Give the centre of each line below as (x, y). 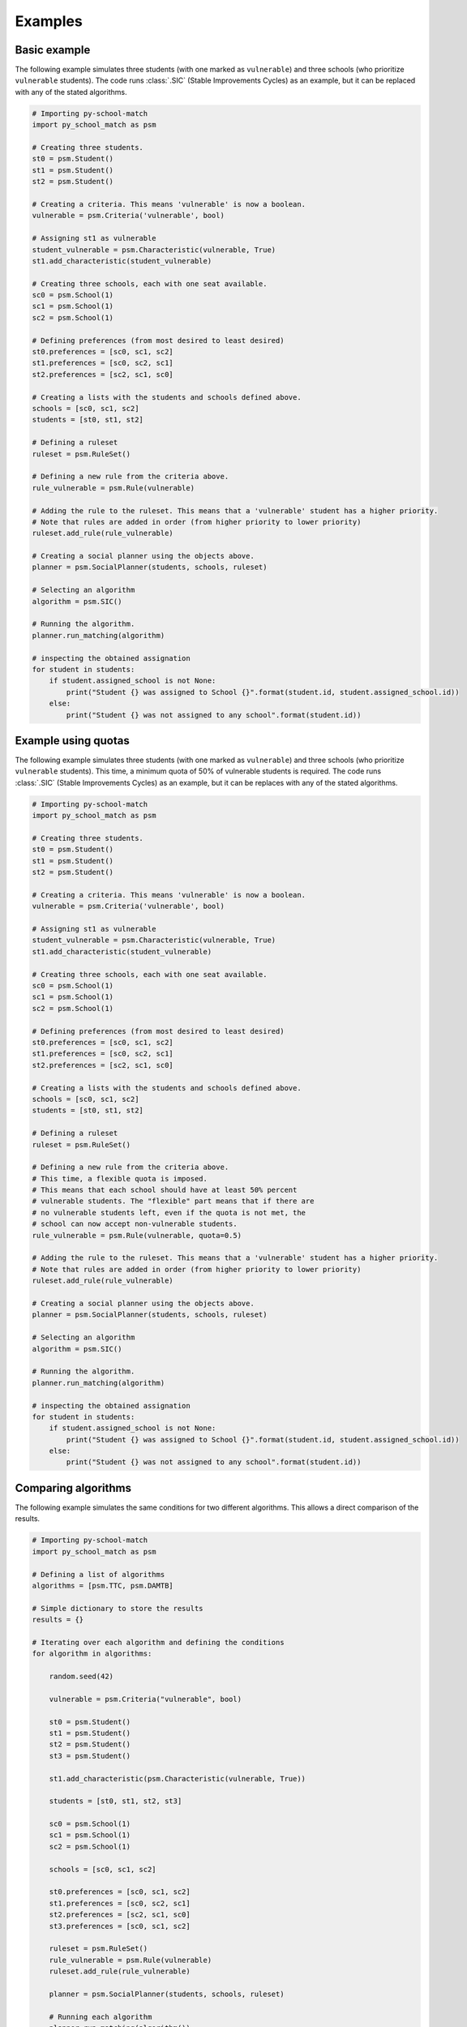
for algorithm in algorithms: (92, 1654)
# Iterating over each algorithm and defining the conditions (158, 1642)
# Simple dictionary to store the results (118, 1608)
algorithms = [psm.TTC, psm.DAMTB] (103, 1586)
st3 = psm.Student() (90, 1756)
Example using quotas (72, 741)
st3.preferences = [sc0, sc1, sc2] (120, 1926)
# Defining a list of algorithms (99, 1574)
